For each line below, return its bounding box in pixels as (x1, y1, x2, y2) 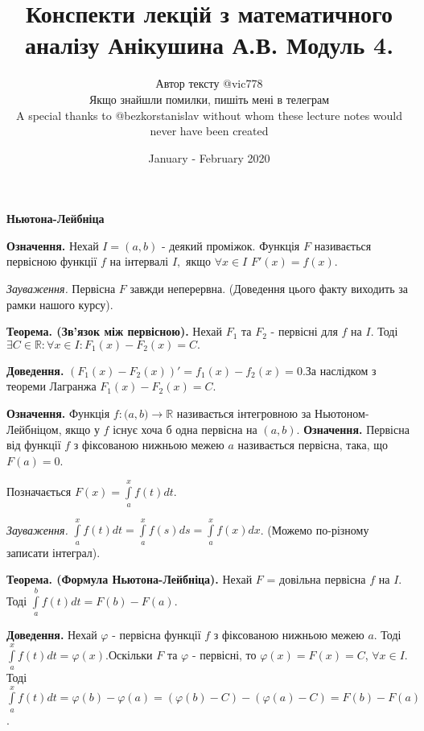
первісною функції (6, 253, 97, 270)
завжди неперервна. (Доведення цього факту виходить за (130, 280, 408, 297)
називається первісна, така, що (237, 436, 389, 453)
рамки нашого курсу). (6, 295, 113, 312)
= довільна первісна (266, 571, 366, 588)
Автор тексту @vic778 (155, 75, 263, 92)
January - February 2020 (148, 149, 270, 166)
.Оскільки (105, 646, 153, 663)
